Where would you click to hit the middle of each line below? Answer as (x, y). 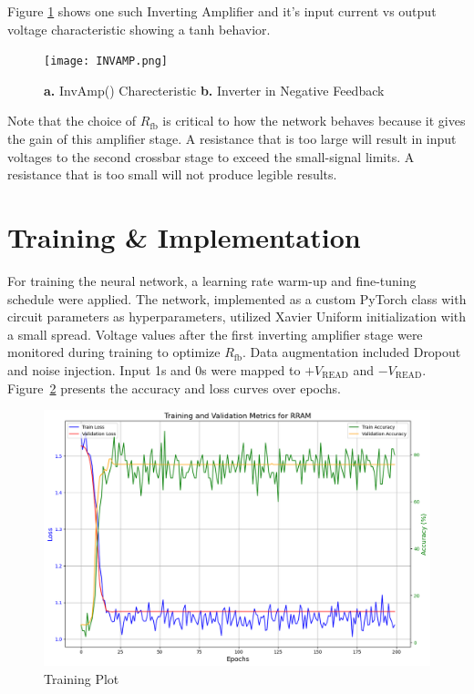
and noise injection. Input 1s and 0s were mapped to (154, 369)
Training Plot (82, 678)
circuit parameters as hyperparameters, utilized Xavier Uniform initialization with (237, 316)
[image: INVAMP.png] (106, 61)
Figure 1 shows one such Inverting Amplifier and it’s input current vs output (222, 11)
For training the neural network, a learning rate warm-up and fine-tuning (212, 280)
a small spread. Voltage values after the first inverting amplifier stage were (215, 334)
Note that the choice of (72, 121)
